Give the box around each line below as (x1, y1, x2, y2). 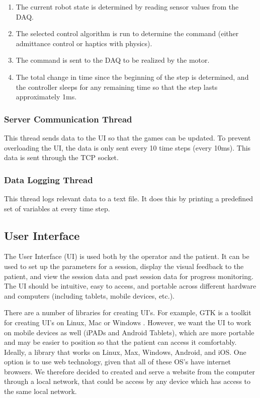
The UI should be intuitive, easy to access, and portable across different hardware (4, 281, 256, 291)
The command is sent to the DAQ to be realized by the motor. (16, 55, 210, 65)
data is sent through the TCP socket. (4, 152, 119, 163)
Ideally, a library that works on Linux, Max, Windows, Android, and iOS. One (4, 346, 246, 357)
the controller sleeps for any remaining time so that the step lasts (16, 81, 218, 92)
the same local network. (4, 386, 77, 396)
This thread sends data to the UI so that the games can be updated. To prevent (4, 132, 251, 143)
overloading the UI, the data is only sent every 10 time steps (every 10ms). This (4, 142, 251, 153)
